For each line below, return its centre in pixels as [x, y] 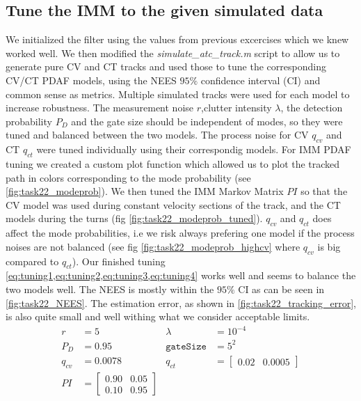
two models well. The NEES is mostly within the [110, 289]
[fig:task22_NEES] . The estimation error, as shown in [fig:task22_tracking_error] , [181, 302]
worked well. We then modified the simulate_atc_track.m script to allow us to [173, 53]
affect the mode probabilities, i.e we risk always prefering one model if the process [180, 233]
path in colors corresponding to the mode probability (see [128, 177]
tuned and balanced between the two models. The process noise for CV [157, 135]
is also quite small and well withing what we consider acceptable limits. [158, 316]
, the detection [312, 108]
